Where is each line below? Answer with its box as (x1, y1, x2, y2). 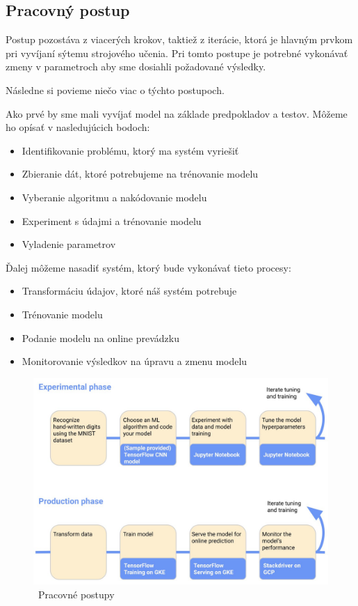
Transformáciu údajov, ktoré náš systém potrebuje (22, 283, 237, 298)
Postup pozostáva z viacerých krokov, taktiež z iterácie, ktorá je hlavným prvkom (6, 32, 353, 47)
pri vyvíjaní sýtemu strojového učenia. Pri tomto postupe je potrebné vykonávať (6, 45, 348, 60)
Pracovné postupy (38, 586, 115, 601)
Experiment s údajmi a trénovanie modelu (22, 213, 202, 228)
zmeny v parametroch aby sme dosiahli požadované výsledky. (6, 59, 266, 74)
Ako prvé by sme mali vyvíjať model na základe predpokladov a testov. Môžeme (6, 106, 348, 121)
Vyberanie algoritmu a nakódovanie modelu (22, 189, 207, 204)
